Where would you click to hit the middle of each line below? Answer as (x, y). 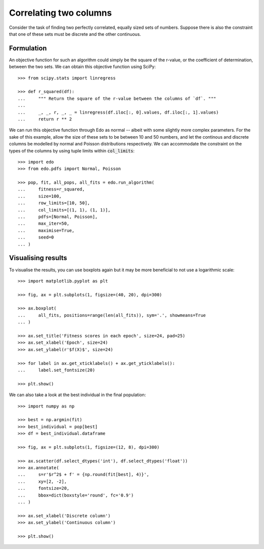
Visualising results (38, 258)
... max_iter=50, (44, 224)
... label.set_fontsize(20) (56, 370)
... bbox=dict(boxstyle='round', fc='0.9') (76, 495)
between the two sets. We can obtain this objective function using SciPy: (82, 67)
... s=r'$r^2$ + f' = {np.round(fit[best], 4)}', (83, 475)
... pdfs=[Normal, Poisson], (58, 217)
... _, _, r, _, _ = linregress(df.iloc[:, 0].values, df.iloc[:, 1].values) (118, 112)
